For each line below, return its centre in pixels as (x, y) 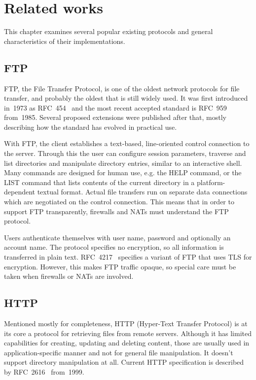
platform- (211, 182)
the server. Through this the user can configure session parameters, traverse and (125, 153)
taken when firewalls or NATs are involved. (69, 276)
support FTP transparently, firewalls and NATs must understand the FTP (116, 211)
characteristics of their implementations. (65, 41)
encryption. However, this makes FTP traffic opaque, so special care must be (120, 266)
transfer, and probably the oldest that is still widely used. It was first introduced (126, 98)
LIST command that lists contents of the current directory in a (99, 182)
